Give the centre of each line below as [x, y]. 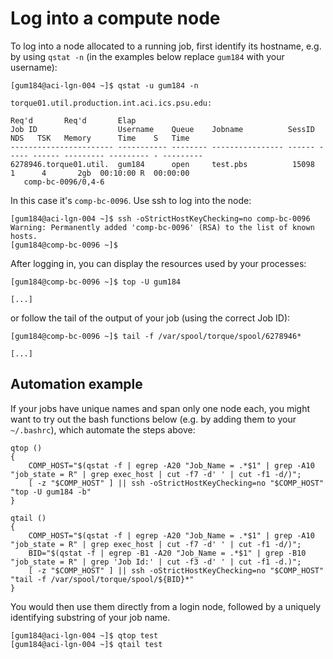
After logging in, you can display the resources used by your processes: [158, 263]
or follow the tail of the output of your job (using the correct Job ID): [150, 318]
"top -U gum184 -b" [51, 492]
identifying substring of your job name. [90, 617]
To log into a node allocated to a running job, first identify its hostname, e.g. [166, 46]
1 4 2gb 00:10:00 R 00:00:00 [100, 173]
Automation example [76, 384]
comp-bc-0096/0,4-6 [64, 182]
